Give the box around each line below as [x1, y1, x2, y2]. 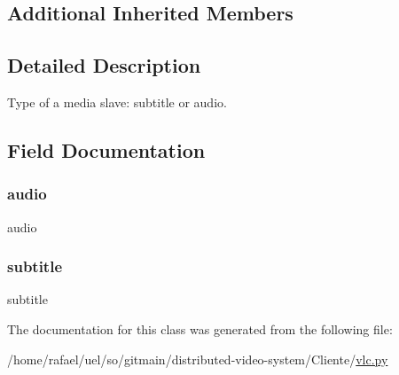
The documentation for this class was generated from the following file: [7, 319, 393, 338]
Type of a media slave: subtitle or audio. [7, 92, 227, 111]
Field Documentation [7, 136, 206, 163]
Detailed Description [7, 51, 201, 79]
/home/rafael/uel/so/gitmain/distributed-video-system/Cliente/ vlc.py [7, 349, 388, 368]
